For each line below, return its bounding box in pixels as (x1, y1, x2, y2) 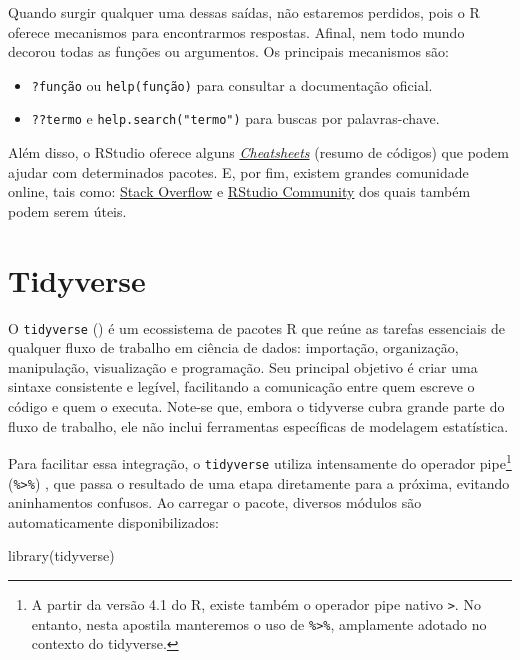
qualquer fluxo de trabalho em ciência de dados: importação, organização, (8, 337, 459, 358)
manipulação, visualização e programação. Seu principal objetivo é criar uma (8, 356, 478, 377)
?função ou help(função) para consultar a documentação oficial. (31, 74, 433, 95)
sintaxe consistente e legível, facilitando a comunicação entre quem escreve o (8, 376, 475, 397)
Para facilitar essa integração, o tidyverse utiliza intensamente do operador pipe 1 (8, 450, 512, 473)
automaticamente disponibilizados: (8, 511, 219, 532)
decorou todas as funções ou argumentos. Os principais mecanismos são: (8, 41, 449, 62)
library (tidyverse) (8, 545, 115, 566)
